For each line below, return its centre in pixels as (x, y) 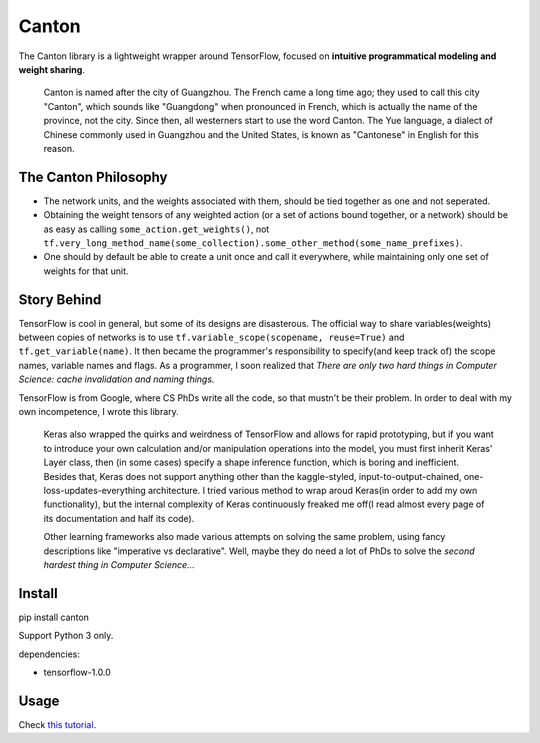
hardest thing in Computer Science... (119, 564)
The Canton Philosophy (93, 176)
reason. (59, 148)
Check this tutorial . (57, 724)
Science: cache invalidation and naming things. (116, 379)
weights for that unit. (86, 271)
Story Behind (60, 299)
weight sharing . (51, 69)
